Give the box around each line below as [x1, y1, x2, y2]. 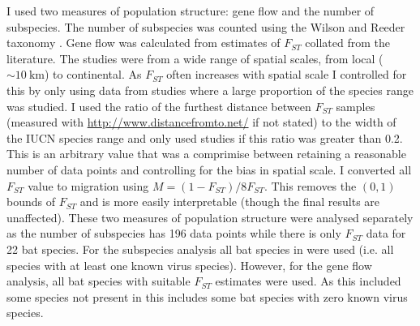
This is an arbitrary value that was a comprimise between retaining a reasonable [6, 145, 406, 162]
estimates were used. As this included [215, 272, 401, 290]
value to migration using [28, 177, 149, 194]
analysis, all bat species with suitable [6, 272, 191, 290]
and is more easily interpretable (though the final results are [79, 193, 380, 210]
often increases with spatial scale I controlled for [166, 66, 407, 83]
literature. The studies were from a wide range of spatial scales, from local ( [6, 49, 384, 66]
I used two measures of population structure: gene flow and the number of [6, 2, 375, 19]
